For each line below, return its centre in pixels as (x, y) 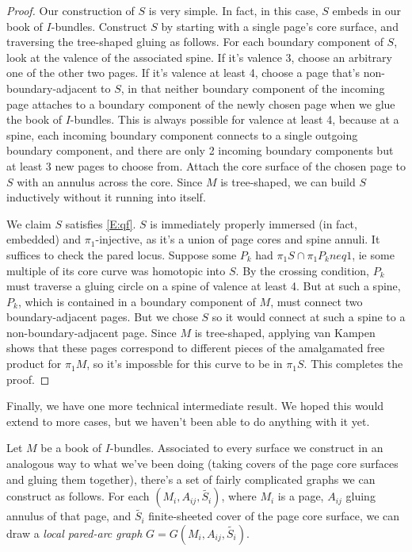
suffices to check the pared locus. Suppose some (122, 254)
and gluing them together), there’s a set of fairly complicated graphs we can (191, 479)
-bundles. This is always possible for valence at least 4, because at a (235, 119)
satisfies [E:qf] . (101, 223)
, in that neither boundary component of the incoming (253, 88)
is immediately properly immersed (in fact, (254, 223)
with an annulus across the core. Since (110, 181)
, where (239, 496)
